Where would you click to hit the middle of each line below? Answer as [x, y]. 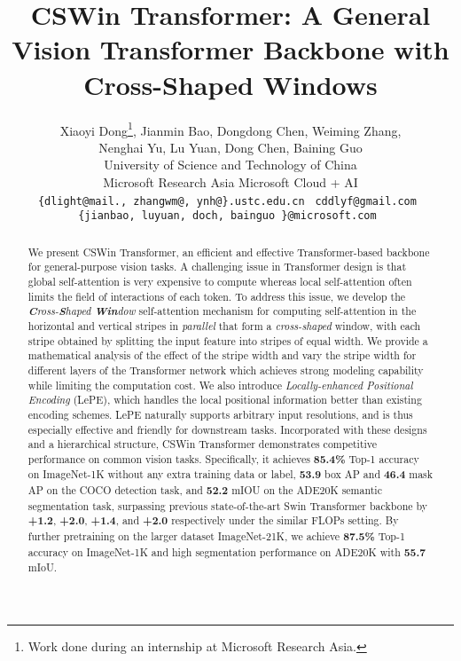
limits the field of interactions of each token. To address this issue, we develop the [217, 296]
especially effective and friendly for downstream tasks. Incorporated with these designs [227, 429]
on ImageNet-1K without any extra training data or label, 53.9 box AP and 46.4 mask [230, 475]
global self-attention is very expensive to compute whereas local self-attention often [220, 281]
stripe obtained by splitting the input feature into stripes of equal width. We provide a [228, 340]
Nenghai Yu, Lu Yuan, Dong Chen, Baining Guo [230, 147]
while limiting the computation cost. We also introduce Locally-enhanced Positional [220, 385]
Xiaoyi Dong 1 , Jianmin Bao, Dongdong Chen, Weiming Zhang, [230, 129]
